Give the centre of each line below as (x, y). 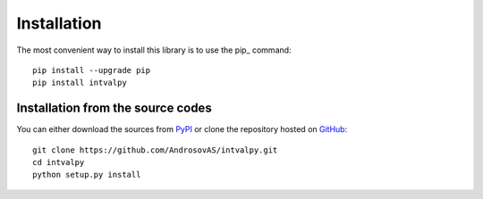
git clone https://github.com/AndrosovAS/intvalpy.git (155, 150)
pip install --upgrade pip (92, 70)
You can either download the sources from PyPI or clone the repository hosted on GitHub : (182, 129)
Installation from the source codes (114, 108)
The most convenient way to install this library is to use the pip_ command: (154, 50)
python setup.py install (87, 175)
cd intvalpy (59, 162)
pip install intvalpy (80, 83)
